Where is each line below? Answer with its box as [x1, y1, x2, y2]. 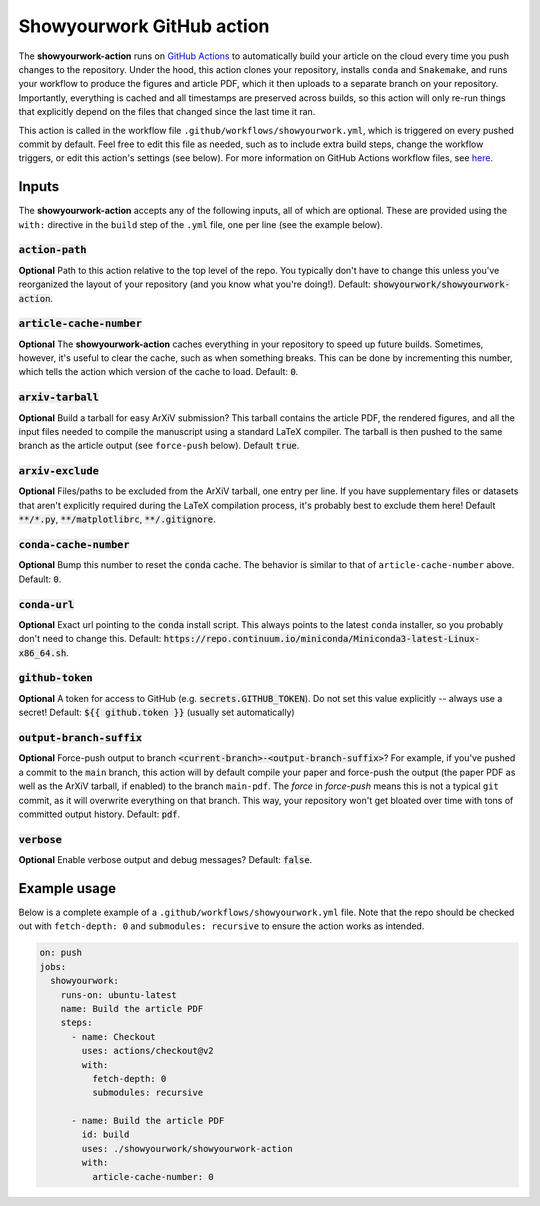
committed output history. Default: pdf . [18, 808, 181, 820]
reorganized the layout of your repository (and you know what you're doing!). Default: [18, 278, 371, 290]
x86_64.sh [18, 647, 67, 659]
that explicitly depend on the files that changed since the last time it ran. [18, 106, 316, 118]
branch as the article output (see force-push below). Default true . [18, 440, 300, 452]
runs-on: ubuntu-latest [60, 989, 177, 1000]
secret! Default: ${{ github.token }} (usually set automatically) [18, 706, 295, 719]
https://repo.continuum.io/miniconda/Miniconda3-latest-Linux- [163, 633, 480, 645]
